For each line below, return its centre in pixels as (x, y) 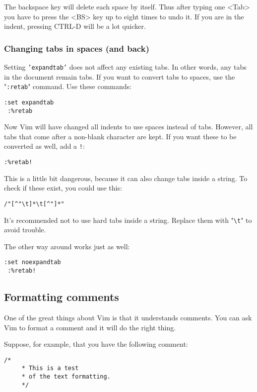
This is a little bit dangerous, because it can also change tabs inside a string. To (126, 178)
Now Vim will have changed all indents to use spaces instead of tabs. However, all (128, 127)
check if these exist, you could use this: (63, 188)
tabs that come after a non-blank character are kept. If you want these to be (120, 136)
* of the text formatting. (66, 377)
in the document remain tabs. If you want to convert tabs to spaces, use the (120, 76)
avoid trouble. (25, 230)
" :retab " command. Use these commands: (68, 86)
